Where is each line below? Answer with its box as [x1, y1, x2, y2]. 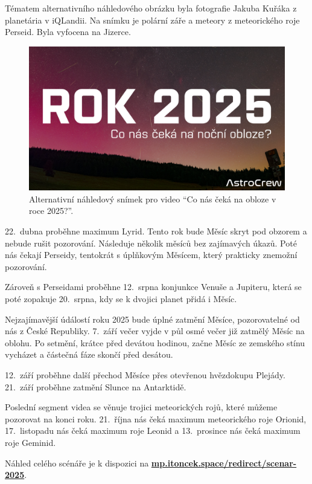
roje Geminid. [5, 436, 56, 448]
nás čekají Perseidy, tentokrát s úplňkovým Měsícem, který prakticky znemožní [5, 248, 298, 261]
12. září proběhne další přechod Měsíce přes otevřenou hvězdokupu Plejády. [5, 369, 285, 381]
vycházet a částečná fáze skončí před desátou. [5, 348, 173, 361]
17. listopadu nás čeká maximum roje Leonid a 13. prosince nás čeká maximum [5, 424, 301, 437]
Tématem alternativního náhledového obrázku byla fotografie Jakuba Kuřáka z [5, 2, 297, 14]
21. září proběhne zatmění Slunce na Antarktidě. [5, 380, 186, 393]
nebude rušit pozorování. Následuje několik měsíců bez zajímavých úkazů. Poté [5, 236, 297, 249]
